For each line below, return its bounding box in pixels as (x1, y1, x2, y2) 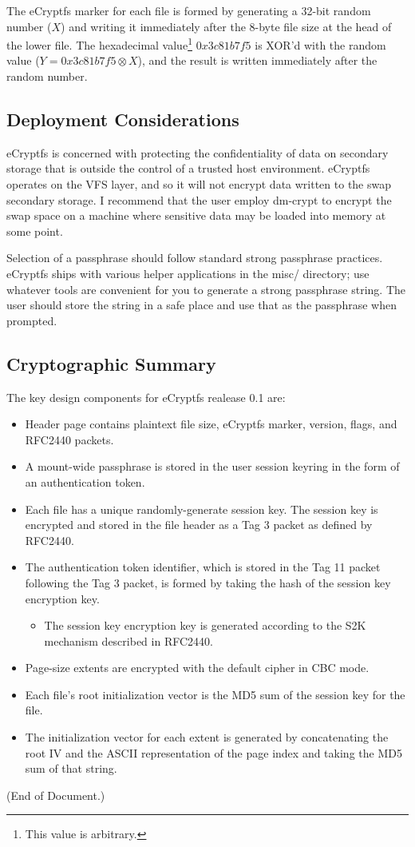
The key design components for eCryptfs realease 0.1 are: (6, 388, 286, 405)
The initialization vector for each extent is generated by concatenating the (25, 729, 389, 746)
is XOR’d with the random (255, 36, 386, 53)
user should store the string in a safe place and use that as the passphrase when (6, 296, 397, 313)
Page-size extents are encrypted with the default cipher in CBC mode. (25, 659, 370, 676)
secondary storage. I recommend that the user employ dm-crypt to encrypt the (6, 191, 392, 208)
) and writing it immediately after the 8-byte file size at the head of (61, 18, 392, 34)
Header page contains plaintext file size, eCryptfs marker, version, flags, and (25, 416, 397, 432)
